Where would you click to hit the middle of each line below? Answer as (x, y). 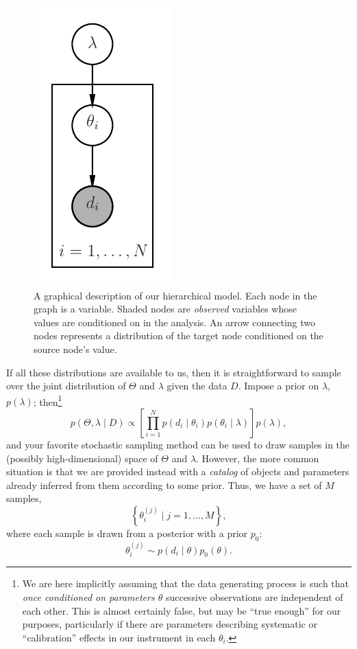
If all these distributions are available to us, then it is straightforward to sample (174, 372)
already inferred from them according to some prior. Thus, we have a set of (164, 485)
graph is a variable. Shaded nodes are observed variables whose (165, 309)
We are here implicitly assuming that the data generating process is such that (186, 583)
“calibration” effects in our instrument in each (119, 637)
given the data (197, 386)
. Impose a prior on (279, 386)
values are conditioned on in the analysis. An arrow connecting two (175, 322)
